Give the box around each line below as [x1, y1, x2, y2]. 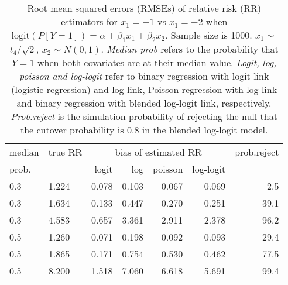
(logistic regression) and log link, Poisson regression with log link [11, 83, 277, 97]
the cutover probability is [20, 123, 124, 137]
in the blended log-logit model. [142, 123, 268, 137]
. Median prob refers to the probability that [101, 42, 279, 56]
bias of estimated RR [115, 145, 202, 159]
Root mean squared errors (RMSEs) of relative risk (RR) [27, 1, 261, 15]
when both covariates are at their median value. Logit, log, [37, 56, 277, 70]
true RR [48, 145, 83, 159]
